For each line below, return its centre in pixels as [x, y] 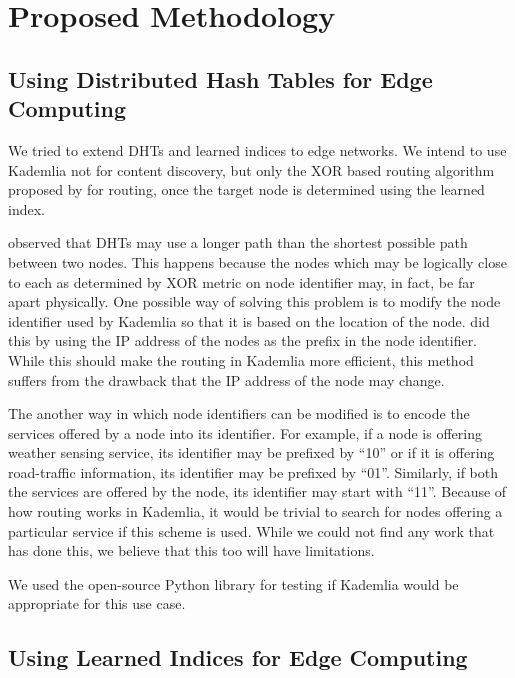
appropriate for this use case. [97, 603]
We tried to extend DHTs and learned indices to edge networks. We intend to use [257, 149]
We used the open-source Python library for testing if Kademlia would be [233, 583]
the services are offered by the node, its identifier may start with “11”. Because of [257, 491]
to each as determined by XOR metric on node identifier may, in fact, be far [241, 281]
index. [26, 208]
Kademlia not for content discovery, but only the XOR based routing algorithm [251, 169]
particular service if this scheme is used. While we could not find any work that [251, 530]
